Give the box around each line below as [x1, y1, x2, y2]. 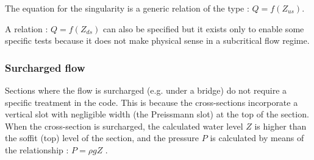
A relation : [5, 22, 48, 35]
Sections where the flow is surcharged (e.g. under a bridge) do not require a [5, 84, 287, 96]
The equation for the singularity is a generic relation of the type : [5, 2, 249, 14]
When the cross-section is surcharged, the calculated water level [5, 119, 243, 132]
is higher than [254, 119, 307, 132]
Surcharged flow [5, 60, 85, 75]
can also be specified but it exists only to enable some [102, 22, 304, 35]
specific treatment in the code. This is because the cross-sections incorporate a [5, 96, 298, 108]
